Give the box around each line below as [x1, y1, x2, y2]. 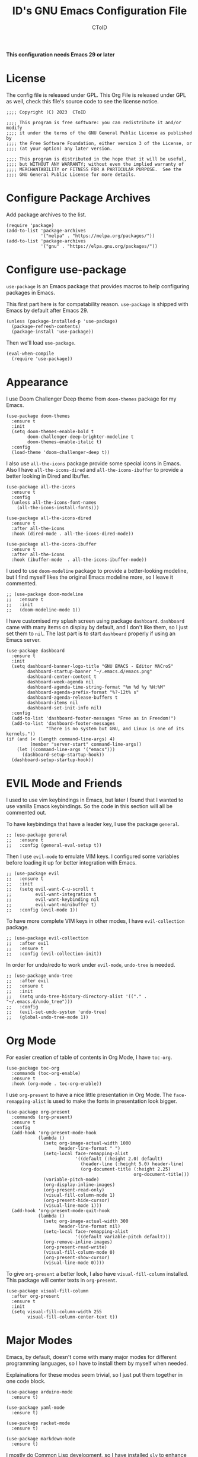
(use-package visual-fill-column [6, 1288, 89, 1294]
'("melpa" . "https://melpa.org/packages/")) [40, 233, 155, 239]
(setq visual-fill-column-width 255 [11, 1308, 102, 1314]
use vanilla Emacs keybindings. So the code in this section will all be [6, 802, 173, 809]
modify [6, 125, 23, 131]
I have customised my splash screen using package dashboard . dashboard [6, 617, 185, 625]
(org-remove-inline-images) [43, 1239, 113, 1245]
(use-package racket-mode [6, 1420, 70, 1426]
